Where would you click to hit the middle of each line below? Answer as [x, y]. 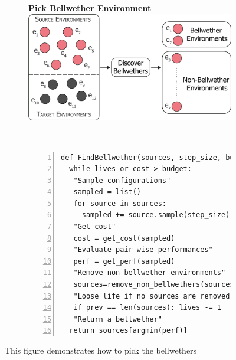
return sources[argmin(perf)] [128, 331]
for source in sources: [120, 203]
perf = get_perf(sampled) [124, 261]
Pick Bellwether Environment [90, 8]
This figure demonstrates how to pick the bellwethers [101, 350]
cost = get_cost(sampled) [124, 238]
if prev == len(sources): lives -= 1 [147, 308]
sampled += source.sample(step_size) [156, 215]
